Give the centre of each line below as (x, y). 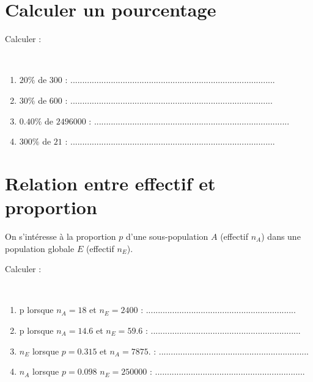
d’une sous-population (167, 236)
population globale (40, 248)
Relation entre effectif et (110, 183)
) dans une (281, 236)
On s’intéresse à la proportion (61, 236)
